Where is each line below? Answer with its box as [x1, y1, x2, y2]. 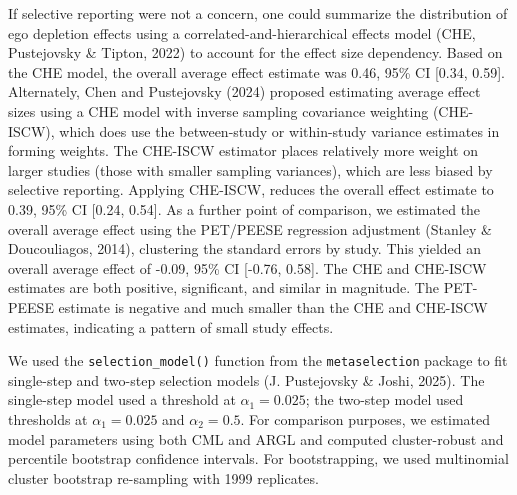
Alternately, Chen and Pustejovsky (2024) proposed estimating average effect [8, 81, 481, 102]
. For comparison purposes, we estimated [240, 408, 491, 429]
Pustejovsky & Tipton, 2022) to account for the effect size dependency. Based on [8, 42, 503, 63]
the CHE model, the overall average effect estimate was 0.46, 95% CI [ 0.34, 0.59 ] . [8, 61, 505, 82]
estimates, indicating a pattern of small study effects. [8, 316, 334, 337]
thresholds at [8, 408, 88, 429]
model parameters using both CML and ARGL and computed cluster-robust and [8, 428, 504, 449]
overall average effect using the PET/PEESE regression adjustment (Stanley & [8, 218, 492, 239]
